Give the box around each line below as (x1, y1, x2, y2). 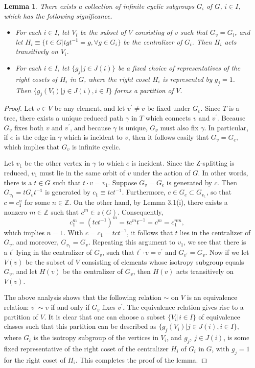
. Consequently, (117, 206, 163, 217)
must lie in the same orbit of (40, 167, 125, 177)
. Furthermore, (122, 187, 166, 197)
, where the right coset (84, 74, 150, 84)
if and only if (50, 302, 90, 312)
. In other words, (198, 167, 248, 177)
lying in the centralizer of (16, 247, 92, 257)
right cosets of (15, 74, 58, 84)
